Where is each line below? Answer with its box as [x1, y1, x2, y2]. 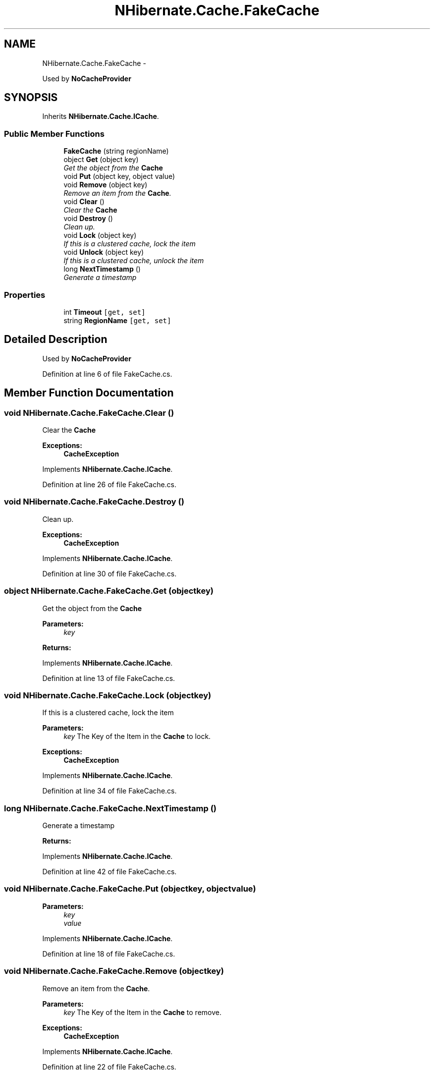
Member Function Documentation [4, 387, 174, 399]
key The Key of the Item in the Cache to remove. [63, 1008, 221, 1017]
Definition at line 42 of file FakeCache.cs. [42, 867, 177, 876]
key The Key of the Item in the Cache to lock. [63, 732, 211, 741]
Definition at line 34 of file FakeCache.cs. [42, 787, 177, 795]
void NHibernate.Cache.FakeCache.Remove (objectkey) [4, 966, 224, 976]
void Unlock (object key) [63, 248, 144, 257]
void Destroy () [63, 214, 113, 223]
